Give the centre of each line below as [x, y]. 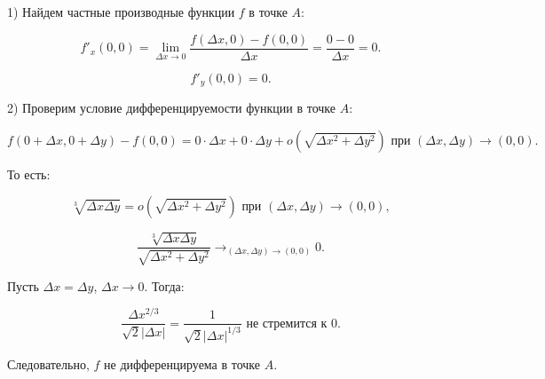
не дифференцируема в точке [182, 363]
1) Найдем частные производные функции [121, 12]
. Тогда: [164, 285]
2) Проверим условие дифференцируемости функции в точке [171, 108]
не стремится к [287, 324]
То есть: [29, 174]
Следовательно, [48, 363]
